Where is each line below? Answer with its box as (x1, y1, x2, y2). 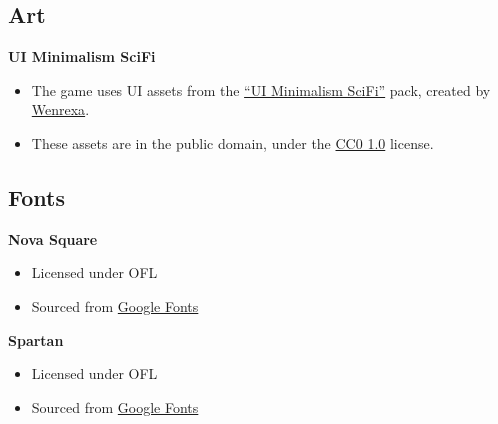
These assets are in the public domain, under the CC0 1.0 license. (31, 132, 434, 153)
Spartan (8, 329, 64, 350)
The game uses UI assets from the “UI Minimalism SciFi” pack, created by (31, 79, 491, 100)
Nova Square (8, 228, 98, 249)
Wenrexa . (31, 99, 90, 120)
